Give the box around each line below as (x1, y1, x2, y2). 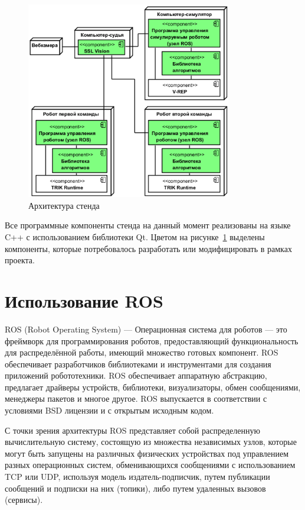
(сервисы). (5, 493, 43, 506)
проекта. (5, 254, 35, 266)
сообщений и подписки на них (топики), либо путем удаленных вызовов (5, 482, 266, 494)
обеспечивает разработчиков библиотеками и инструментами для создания (5, 357, 271, 370)
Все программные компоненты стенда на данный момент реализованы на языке (5, 219, 291, 231)
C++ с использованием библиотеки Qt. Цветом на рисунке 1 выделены (5, 231, 265, 243)
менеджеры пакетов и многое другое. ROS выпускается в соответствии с (5, 392, 267, 405)
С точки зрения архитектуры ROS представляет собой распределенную (5, 424, 260, 436)
